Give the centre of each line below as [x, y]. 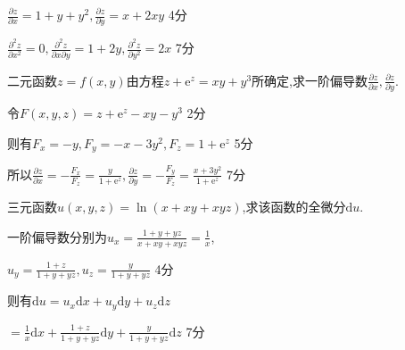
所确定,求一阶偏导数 [310, 80]
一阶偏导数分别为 [57, 236]
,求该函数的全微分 [294, 207]
